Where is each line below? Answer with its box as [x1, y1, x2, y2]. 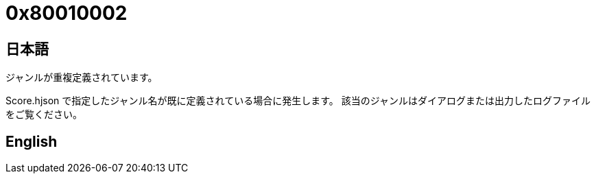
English [5, 132, 58, 150]
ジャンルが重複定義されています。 [5, 71, 158, 84]
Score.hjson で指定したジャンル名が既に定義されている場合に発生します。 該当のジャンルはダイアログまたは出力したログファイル [5, 95, 591, 107]
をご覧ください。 [5, 108, 82, 121]
